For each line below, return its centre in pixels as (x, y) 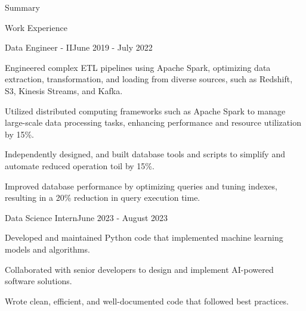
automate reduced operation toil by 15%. (80, 165)
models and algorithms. (47, 249)
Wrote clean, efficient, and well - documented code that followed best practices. (147, 301)
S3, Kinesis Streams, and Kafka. (64, 90)
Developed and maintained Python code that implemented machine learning (144, 237)
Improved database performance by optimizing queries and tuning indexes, (141, 186)
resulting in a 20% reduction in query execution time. (103, 198)
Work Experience (36, 27)
